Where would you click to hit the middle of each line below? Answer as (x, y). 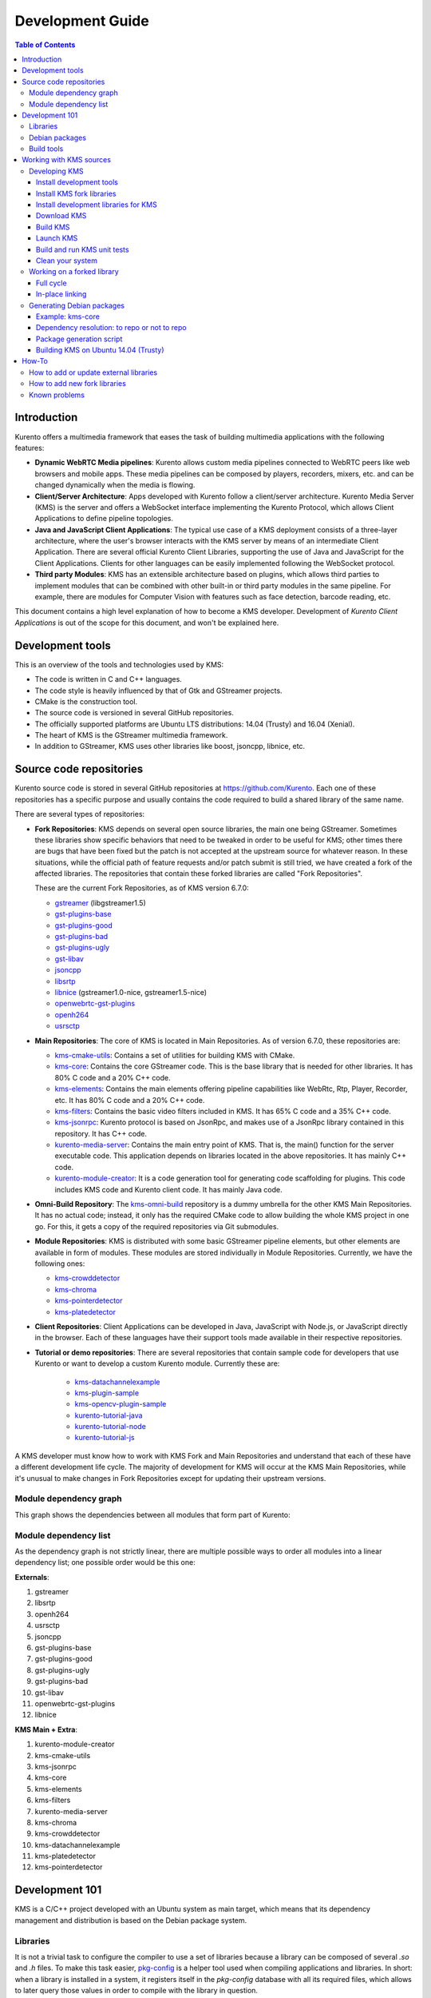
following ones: (60, 1264)
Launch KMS (57, 238)
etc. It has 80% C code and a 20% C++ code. (130, 1100)
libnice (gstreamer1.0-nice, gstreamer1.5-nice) (131, 992)
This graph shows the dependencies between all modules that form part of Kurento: (152, 1514)
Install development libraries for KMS (97, 205)
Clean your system (67, 261)
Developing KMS (56, 171)
